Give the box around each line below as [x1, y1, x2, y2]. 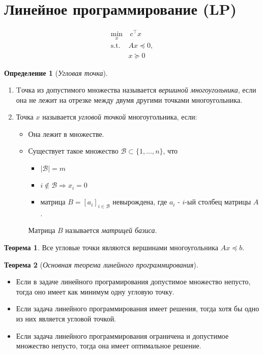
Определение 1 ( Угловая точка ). [4, 67, 108, 78]
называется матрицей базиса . [65, 225, 157, 235]
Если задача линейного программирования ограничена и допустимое [16, 330, 229, 341]
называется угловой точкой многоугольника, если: [42, 111, 197, 122]
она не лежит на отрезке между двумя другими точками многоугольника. [16, 94, 243, 105]
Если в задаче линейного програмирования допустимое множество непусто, [16, 276, 251, 287]
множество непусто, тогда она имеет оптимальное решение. [16, 340, 201, 351]
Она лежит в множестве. [28, 128, 104, 139]
